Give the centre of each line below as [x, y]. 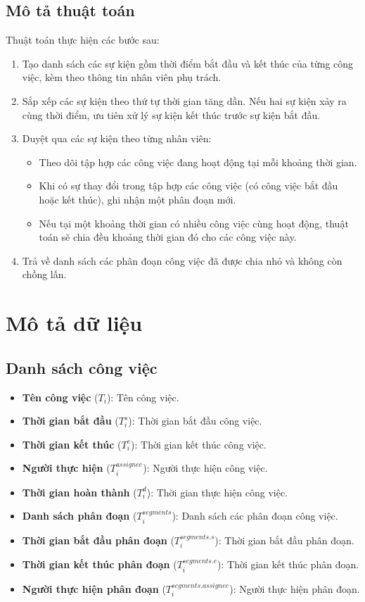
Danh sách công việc [82, 367]
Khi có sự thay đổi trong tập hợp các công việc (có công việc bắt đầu [188, 186]
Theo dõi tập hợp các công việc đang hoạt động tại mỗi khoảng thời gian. [198, 162]
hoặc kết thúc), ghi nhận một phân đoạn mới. [137, 199]
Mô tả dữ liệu [74, 323]
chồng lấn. [44, 274]
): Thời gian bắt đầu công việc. [195, 421]
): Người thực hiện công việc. [205, 468]
